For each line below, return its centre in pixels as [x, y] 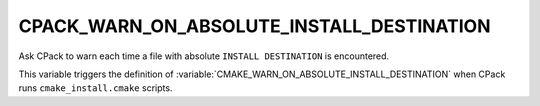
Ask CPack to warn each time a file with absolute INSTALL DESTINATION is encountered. [204, 56]
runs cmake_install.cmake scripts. [95, 88]
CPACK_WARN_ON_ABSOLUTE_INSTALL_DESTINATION [254, 26]
